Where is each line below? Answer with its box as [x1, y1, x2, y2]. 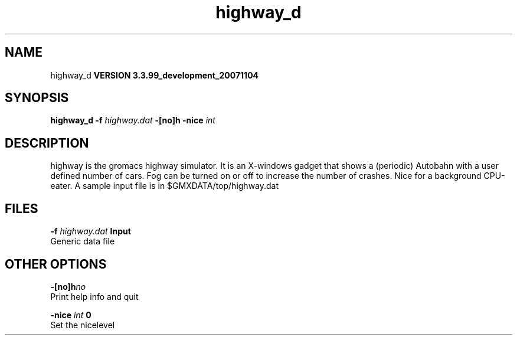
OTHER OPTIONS [5, 256, 107, 272]
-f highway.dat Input [50, 226, 131, 237]
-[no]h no [50, 281, 86, 292]
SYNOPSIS [5, 90, 69, 106]
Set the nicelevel [50, 319, 115, 330]
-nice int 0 [50, 309, 91, 320]
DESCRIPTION [5, 135, 89, 151]
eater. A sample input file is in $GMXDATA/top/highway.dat [50, 181, 279, 191]
